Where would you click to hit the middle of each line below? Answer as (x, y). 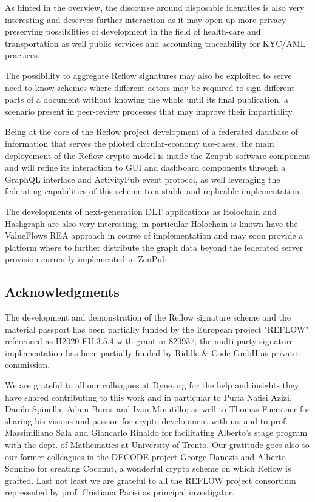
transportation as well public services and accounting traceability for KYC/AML (155, 43)
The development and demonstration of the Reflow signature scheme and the (148, 317)
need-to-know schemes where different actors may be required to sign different (150, 87)
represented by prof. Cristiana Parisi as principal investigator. (120, 492)
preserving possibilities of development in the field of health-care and (133, 31)
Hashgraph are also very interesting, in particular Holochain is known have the (151, 223)
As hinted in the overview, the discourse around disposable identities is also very (155, 7)
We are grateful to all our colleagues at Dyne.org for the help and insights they (152, 385)
